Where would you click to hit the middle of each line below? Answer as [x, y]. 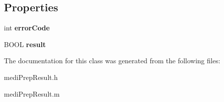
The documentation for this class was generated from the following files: [112, 61]
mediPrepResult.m [32, 93]
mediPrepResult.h [31, 77]
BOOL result [25, 44]
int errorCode [27, 28]
